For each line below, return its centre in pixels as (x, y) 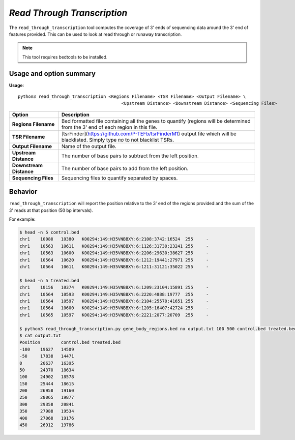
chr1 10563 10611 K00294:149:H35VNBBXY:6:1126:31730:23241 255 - (114, 246)
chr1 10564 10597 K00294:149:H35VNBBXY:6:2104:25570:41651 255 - (114, 301)
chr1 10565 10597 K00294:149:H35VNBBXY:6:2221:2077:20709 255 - (114, 315)
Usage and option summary (52, 73)
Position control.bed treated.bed (70, 342)
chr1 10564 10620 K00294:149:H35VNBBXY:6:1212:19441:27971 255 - (114, 260)
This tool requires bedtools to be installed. (65, 57)
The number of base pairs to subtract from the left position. (130, 156)
